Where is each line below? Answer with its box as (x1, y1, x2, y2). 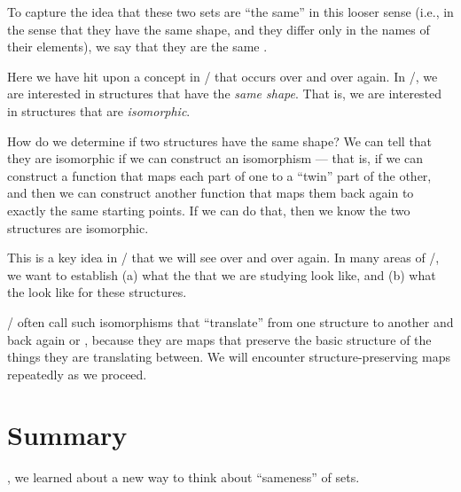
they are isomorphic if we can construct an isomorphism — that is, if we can (7, 149, 424, 168)
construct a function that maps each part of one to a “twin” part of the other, (7, 166, 432, 184)
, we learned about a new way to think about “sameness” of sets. (7, 468, 360, 487)
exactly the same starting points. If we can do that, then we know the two (7, 200, 410, 219)
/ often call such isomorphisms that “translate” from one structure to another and (7, 312, 454, 331)
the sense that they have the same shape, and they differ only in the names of (7, 20, 430, 38)
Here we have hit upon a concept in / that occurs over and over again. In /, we (7, 66, 438, 85)
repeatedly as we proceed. (7, 364, 147, 383)
